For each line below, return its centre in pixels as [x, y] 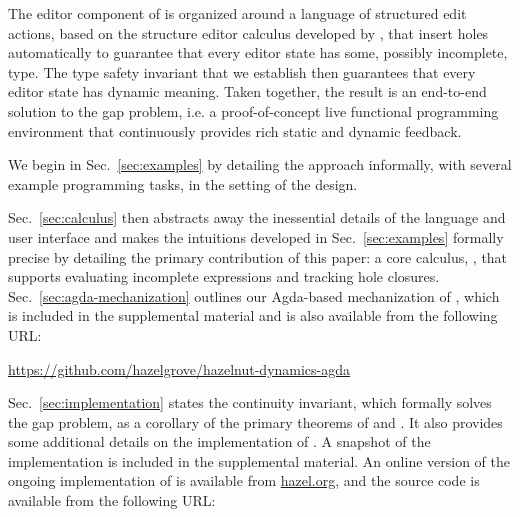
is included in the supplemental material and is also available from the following [253, 315]
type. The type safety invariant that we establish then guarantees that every [242, 71]
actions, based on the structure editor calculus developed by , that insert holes [248, 32]
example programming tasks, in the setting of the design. [183, 183]
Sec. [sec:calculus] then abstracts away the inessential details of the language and [257, 217]
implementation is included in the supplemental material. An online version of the [259, 460]
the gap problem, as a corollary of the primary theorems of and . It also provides [255, 421]
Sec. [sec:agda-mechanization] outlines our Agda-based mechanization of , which [254, 295]
